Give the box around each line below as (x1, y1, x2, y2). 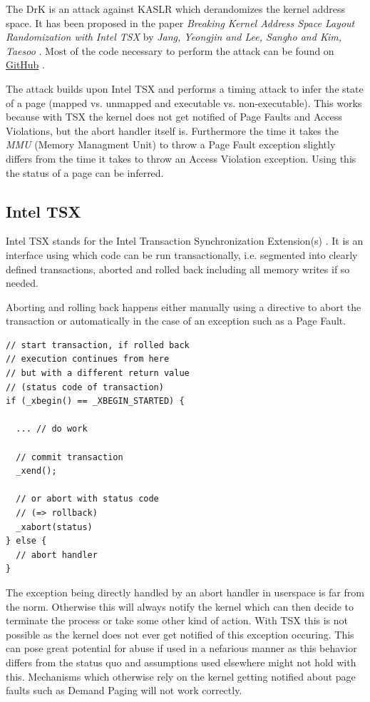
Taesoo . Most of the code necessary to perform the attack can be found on (6, 43, 334, 58)
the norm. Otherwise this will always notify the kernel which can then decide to (6, 599, 354, 614)
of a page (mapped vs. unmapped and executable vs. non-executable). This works (6, 95, 362, 110)
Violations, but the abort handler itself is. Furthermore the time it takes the (6, 123, 339, 138)
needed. (6, 275, 38, 290)
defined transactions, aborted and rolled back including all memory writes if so (6, 261, 350, 276)
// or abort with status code (16, 494, 159, 504)
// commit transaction (16, 452, 123, 462)
